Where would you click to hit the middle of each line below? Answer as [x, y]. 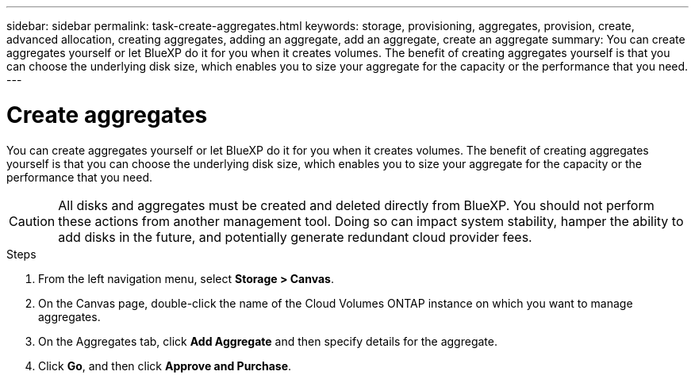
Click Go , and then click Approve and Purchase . [165, 366]
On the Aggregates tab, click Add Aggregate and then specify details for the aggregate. [268, 341]
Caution [32, 221]
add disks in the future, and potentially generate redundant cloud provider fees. [295, 237]
